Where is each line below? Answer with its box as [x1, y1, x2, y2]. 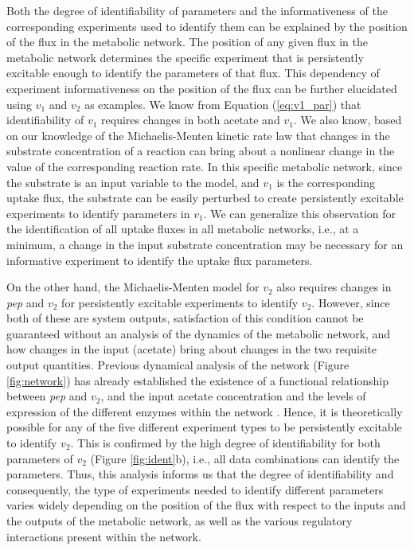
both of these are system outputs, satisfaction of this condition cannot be [6, 310, 364, 326]
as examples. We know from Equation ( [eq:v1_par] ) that [84, 96, 361, 112]
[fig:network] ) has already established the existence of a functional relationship [6, 372, 389, 388]
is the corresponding [276, 174, 375, 190]
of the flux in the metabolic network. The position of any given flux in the [6, 33, 368, 50]
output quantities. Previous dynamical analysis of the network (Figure [6, 357, 350, 373]
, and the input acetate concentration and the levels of [100, 388, 366, 404]
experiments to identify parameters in [6, 205, 190, 221]
